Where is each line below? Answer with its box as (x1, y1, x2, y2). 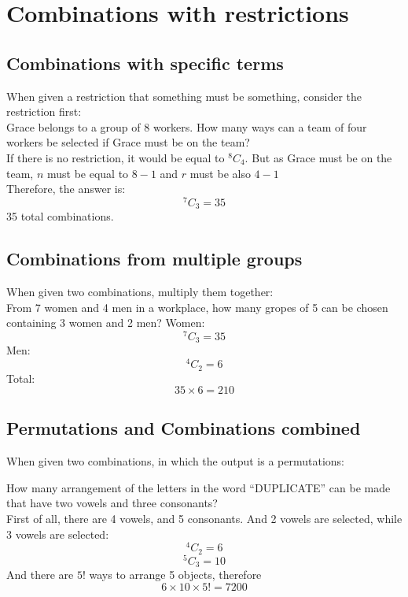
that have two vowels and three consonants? (6, 495, 218, 511)
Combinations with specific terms (6, 50, 284, 75)
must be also (189, 165, 251, 181)
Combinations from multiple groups (6, 247, 303, 271)
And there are (6, 566, 74, 583)
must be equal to (46, 165, 129, 181)
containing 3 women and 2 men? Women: (6, 314, 205, 331)
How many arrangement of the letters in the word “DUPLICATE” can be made (6, 479, 391, 495)
